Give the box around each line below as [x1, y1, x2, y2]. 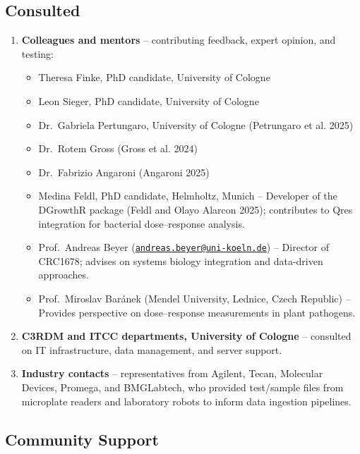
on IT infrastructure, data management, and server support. [21, 342, 282, 357]
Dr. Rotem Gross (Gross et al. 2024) [38, 141, 198, 156]
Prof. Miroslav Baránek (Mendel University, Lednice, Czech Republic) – [38, 290, 351, 305]
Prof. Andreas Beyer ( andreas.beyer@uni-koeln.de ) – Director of [38, 240, 329, 254]
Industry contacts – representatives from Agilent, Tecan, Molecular [21, 366, 323, 381]
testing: [21, 46, 54, 61]
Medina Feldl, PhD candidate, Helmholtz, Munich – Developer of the [38, 188, 337, 203]
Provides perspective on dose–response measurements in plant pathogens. [38, 305, 356, 319]
